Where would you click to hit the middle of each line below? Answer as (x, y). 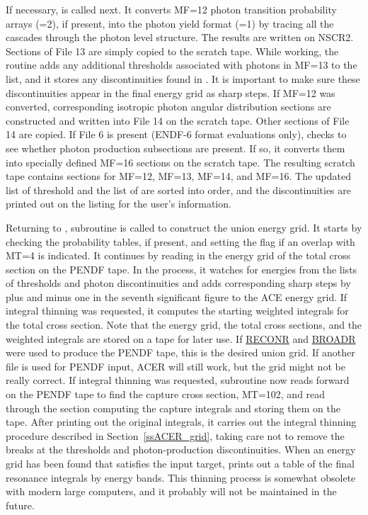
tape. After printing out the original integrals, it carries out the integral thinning (181, 422)
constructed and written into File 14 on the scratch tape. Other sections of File (178, 120)
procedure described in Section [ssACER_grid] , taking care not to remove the (175, 435)
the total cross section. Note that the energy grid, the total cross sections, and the (184, 325)
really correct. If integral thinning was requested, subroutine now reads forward (178, 380)
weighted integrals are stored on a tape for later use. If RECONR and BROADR (181, 338)
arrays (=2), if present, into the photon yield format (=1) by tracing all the (170, 23)
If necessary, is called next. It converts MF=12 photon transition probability (171, 9)
